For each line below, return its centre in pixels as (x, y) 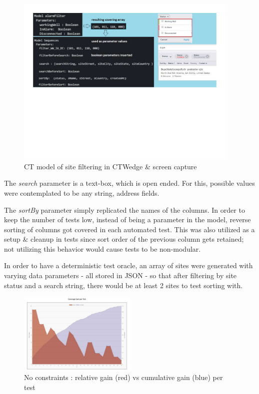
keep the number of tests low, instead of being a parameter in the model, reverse (127, 219)
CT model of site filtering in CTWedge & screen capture (110, 166)
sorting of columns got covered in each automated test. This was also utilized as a (129, 229)
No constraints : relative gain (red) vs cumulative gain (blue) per (123, 377)
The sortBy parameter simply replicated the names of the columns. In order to (124, 209)
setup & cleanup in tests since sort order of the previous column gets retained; (124, 239)
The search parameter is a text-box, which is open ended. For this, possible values (129, 183)
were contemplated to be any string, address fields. (82, 193)
